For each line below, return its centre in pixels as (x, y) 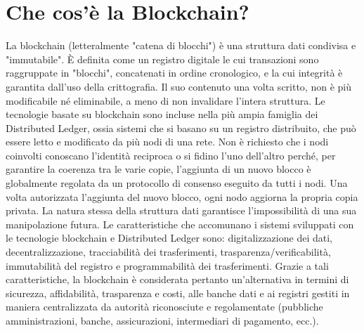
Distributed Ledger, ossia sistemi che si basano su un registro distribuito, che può (181, 128)
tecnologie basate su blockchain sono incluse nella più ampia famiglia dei (162, 114)
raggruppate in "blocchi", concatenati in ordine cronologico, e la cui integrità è (174, 73)
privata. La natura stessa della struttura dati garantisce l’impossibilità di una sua (181, 210)
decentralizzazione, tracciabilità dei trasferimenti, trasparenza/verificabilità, (168, 252)
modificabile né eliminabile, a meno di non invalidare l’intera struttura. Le (165, 100)
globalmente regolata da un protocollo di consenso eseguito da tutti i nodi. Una (177, 183)
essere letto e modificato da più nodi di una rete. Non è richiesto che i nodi (167, 142)
